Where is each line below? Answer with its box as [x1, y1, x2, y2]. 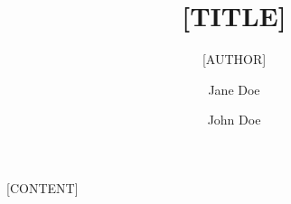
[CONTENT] [6, 178, 79, 197]
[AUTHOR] [202, 50, 267, 69]
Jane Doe [208, 79, 260, 98]
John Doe [207, 110, 261, 129]
